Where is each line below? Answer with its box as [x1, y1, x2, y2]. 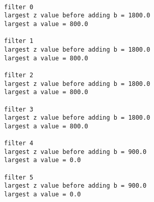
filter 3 [4, 105, 34, 113]
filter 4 [4, 140, 34, 147]
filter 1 [4, 37, 34, 45]
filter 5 [4, 173, 34, 181]
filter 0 [4, 3, 34, 11]
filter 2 [4, 71, 34, 79]
